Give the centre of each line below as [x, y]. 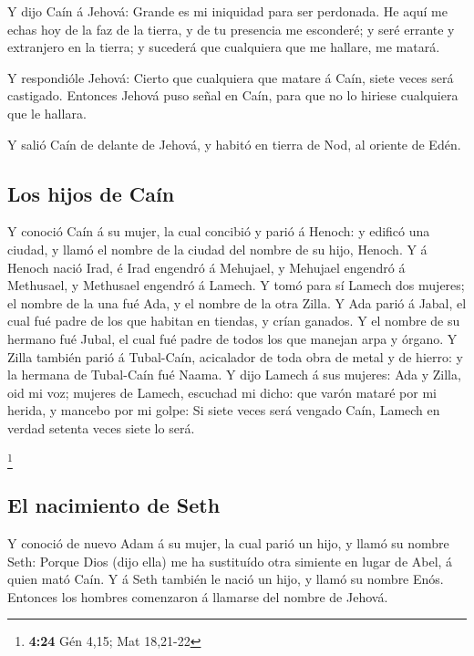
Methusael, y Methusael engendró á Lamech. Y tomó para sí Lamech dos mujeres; [236, 285]
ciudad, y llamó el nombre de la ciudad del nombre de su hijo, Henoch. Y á [217, 249]
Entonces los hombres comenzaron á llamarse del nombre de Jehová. [198, 596]
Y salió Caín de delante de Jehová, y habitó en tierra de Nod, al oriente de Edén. [234, 144]
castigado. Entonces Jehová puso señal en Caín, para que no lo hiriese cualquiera [233, 95]
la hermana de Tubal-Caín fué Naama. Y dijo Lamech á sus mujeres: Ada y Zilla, [234, 375]
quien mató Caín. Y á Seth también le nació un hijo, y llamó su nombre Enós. [226, 579]
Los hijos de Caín [91, 193]
